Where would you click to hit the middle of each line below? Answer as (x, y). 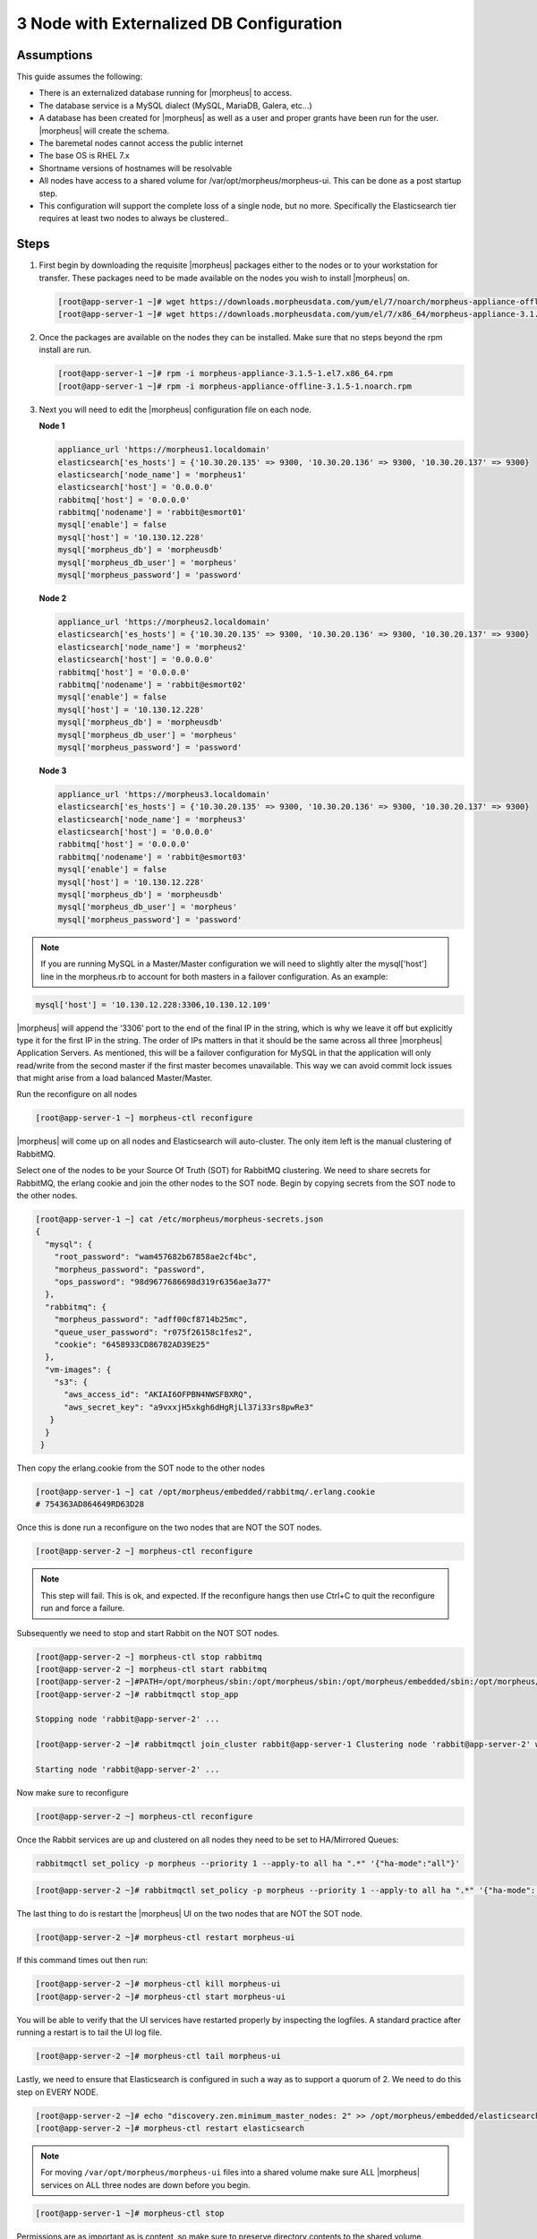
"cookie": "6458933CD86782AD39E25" (132, 1344)
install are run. (65, 350)
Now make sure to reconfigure (72, 1793)
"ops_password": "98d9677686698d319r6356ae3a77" (163, 1282)
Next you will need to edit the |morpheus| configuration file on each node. (175, 409)
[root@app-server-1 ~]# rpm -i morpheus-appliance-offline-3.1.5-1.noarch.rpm (234, 386)
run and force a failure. (83, 1608)
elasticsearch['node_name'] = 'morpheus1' (152, 474)
